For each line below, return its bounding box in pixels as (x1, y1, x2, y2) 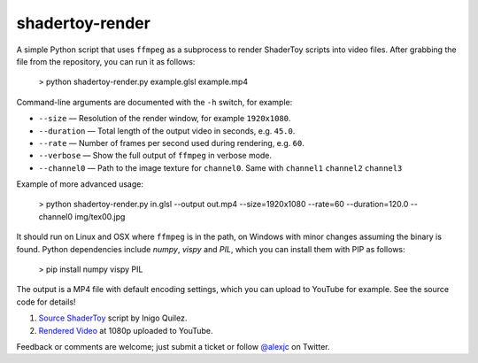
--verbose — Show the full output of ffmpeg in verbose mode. (38, 151, 273, 161)
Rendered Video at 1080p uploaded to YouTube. (38, 325, 213, 336)
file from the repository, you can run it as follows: (16, 56, 196, 66)
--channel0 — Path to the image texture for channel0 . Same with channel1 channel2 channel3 (38, 162, 403, 173)
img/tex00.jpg (74, 211, 126, 221)
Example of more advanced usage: (16, 179, 143, 189)
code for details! (16, 297, 76, 307)
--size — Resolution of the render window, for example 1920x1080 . (38, 113, 291, 124)
